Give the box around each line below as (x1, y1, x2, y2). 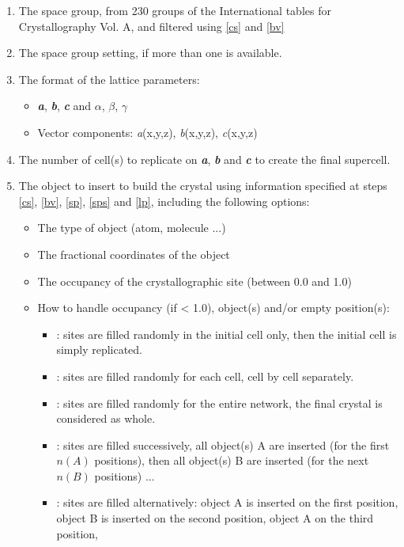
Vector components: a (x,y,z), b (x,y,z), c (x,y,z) (37, 123, 258, 140)
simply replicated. (56, 341, 143, 358)
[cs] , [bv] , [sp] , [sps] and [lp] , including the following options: (18, 192, 310, 209)
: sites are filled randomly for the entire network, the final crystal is (56, 394, 383, 411)
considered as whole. (56, 410, 156, 427)
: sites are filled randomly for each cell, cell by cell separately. (56, 367, 354, 384)
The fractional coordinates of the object (37, 245, 230, 262)
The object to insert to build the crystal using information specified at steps (18, 177, 387, 194)
